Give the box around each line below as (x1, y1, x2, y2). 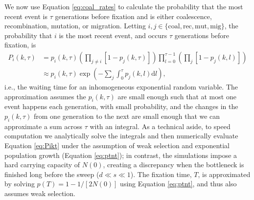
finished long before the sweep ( (4, 169, 99, 179)
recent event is (4, 11, 47, 21)
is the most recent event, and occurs (59, 30, 167, 40)
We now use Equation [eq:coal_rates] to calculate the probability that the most (4, 1, 243, 11)
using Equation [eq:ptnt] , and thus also (120, 178, 237, 189)
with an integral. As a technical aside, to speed (90, 121, 231, 131)
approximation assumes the (4, 91, 86, 101)
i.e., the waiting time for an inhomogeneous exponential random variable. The (4, 82, 238, 92)
